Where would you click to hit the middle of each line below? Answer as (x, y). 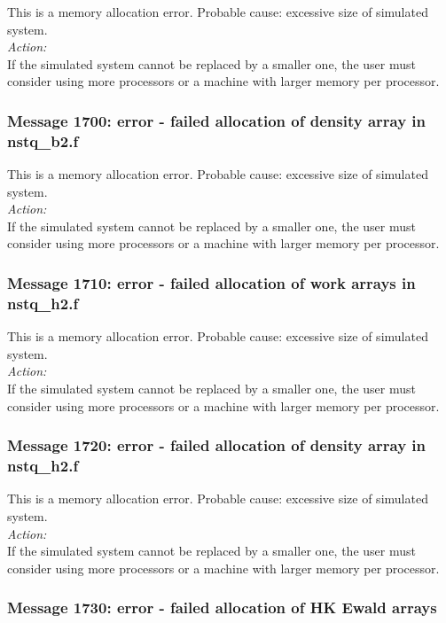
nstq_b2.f (43, 140)
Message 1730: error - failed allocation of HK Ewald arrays (222, 607)
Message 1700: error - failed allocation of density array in (217, 120)
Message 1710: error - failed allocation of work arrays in (211, 283)
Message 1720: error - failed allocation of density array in (217, 445)
